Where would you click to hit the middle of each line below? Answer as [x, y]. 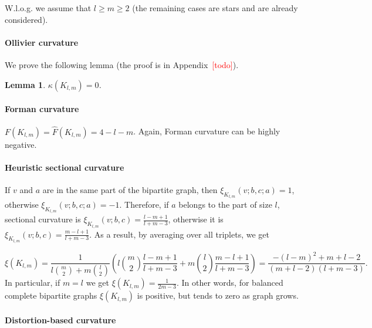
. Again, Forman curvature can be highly [207, 131]
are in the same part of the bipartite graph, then [130, 189]
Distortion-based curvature [60, 319]
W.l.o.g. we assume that [48, 8]
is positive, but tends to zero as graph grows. [218, 295]
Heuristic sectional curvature [65, 167]
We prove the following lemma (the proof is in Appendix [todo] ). [122, 64]
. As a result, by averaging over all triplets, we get [179, 234]
